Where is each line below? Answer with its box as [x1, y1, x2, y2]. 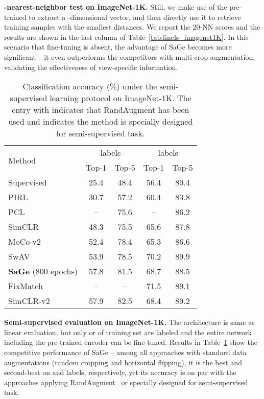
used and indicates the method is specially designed [8, 115, 193, 128]
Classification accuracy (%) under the [22, 80, 157, 92]
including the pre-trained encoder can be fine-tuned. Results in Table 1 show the [4, 337, 258, 347]
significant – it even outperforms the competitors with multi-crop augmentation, [4, 51, 255, 62]
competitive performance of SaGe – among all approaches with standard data [4, 346, 247, 357]
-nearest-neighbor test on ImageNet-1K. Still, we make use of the [4, 2, 227, 12]
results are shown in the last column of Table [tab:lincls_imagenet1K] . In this [4, 31, 249, 42]
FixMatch [8, 280, 43, 292]
